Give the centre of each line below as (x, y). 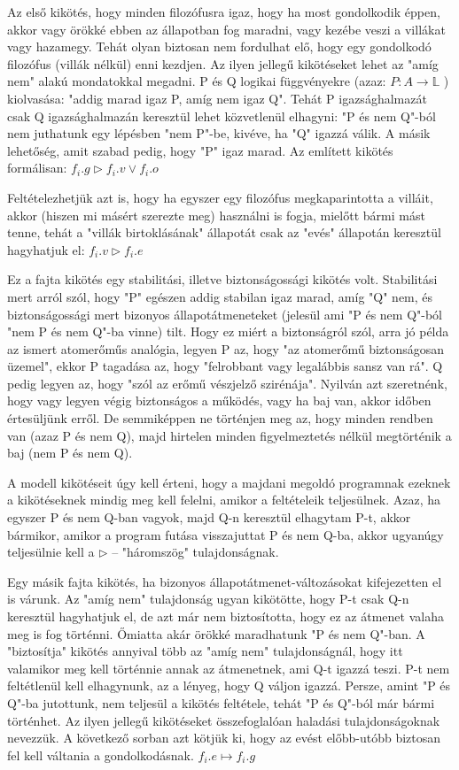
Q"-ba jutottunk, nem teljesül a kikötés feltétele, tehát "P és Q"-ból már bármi (221, 702)
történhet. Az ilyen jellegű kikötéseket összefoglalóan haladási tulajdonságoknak (224, 720)
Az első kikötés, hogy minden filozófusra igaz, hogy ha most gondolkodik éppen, (224, 12)
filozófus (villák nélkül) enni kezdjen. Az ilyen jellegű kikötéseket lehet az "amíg (223, 63)
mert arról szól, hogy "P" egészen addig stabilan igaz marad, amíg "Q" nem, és (220, 296)
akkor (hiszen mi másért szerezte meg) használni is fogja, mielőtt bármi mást (216, 215)
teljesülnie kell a (51, 552)
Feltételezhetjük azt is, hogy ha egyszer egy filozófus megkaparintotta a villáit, (220, 197)
